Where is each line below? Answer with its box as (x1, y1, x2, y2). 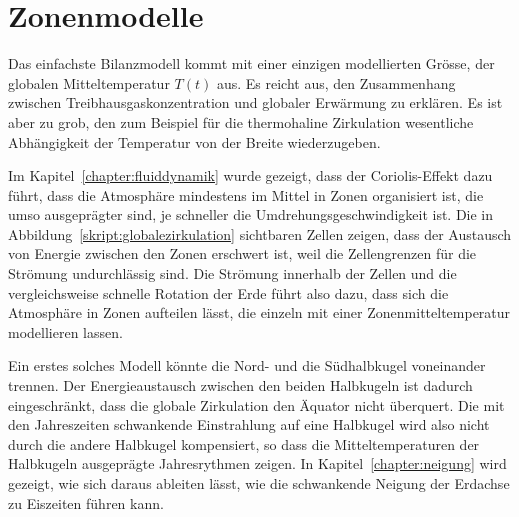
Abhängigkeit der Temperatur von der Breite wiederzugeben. (8, 131, 381, 152)
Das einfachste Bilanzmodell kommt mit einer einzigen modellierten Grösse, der (8, 53, 495, 74)
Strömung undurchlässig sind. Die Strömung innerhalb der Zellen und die (8, 263, 457, 284)
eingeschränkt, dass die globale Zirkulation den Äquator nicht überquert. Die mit (8, 394, 505, 415)
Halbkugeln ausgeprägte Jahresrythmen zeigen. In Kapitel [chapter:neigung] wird (8, 453, 507, 474)
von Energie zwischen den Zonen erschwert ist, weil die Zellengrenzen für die (8, 243, 477, 264)
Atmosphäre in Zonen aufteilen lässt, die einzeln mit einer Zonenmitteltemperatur (8, 302, 511, 323)
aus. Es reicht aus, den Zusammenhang (216, 72, 456, 93)
